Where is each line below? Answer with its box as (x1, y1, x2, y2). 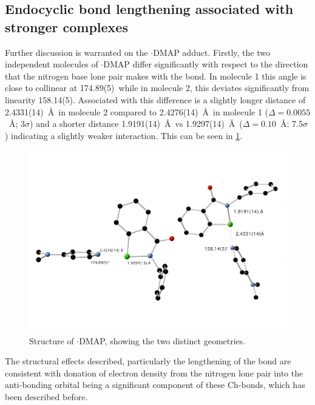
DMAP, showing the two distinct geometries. (79, 334, 246, 347)
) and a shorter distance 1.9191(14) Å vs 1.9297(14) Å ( (30, 117, 243, 130)
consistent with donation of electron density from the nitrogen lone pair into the (5, 366, 303, 379)
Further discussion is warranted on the (5, 46, 148, 58)
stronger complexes (5, 17, 128, 36)
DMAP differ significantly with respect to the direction (103, 58, 308, 70)
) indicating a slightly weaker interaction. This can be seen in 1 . (5, 129, 243, 141)
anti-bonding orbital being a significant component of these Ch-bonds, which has (5, 378, 305, 391)
